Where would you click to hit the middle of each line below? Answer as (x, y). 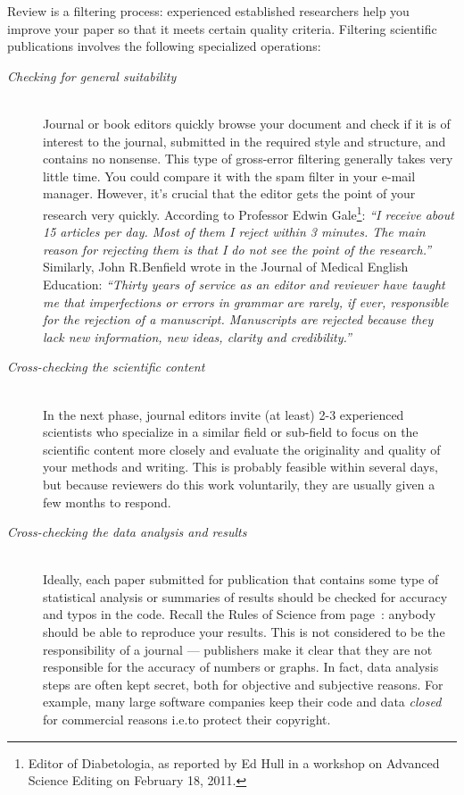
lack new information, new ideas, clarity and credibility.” (197, 336)
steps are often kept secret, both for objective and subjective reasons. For (243, 684)
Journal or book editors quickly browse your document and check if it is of (247, 123)
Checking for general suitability (92, 75)
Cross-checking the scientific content (106, 367)
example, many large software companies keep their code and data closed (242, 702)
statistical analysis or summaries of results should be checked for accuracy (245, 596)
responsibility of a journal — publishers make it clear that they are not (238, 649)
